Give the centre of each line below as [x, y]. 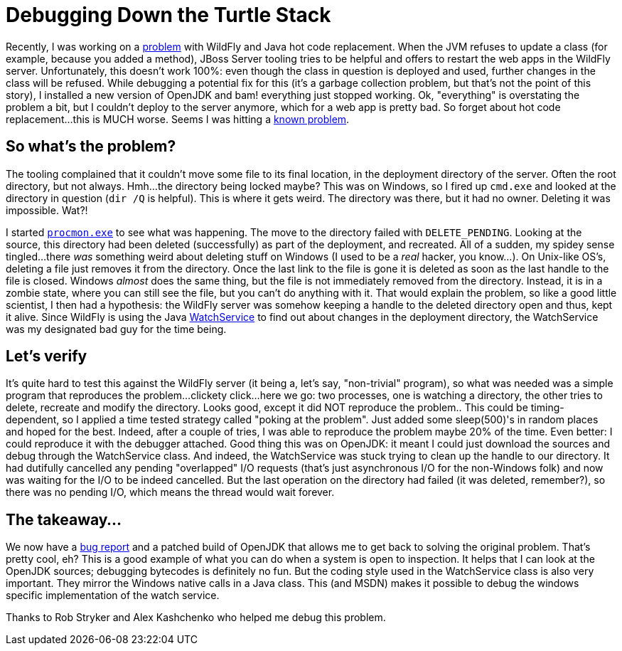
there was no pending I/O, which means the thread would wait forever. [170, 492]
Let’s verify [47, 356]
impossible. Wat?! [47, 210]
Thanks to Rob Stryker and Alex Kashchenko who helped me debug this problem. [196, 618]
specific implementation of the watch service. [113, 596]
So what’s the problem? [91, 147]
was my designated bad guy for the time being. [116, 329]
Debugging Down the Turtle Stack [168, 15]
